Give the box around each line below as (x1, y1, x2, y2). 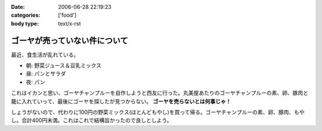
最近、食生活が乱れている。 (11, 51, 79, 58)
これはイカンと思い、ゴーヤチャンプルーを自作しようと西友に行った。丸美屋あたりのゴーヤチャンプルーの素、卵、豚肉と (11, 90, 308, 97)
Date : (11, 4, 25, 10)
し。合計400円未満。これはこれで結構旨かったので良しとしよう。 (11, 117, 172, 124)
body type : (11, 20, 39, 27)
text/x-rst (58, 20, 81, 27)
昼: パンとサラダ (26, 70, 66, 77)
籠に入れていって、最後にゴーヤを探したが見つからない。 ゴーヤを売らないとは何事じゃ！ (11, 98, 232, 105)
